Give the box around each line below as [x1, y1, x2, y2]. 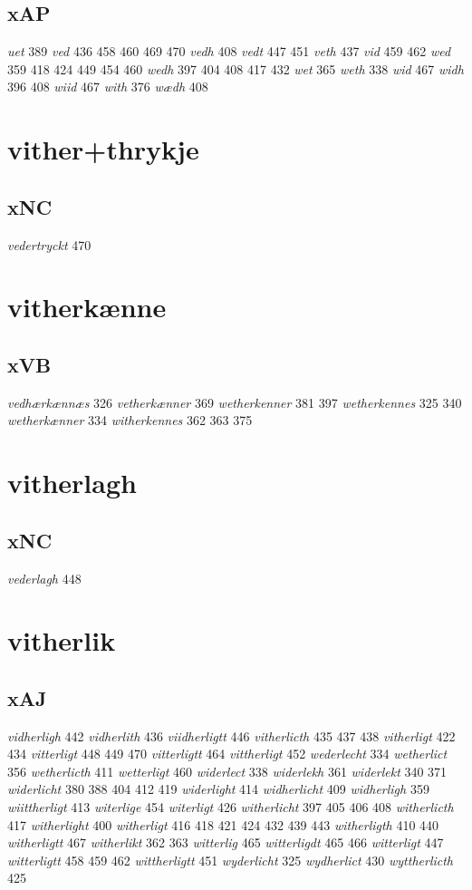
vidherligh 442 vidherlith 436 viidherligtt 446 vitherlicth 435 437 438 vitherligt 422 [7, 726, 456, 745]
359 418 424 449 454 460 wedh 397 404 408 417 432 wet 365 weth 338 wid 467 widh [7, 59, 464, 78]
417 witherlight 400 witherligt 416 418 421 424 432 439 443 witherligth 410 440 [7, 815, 439, 834]
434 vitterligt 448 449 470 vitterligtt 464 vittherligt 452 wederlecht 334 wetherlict [7, 744, 448, 763]
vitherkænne [7, 288, 167, 325]
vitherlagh [7, 464, 137, 501]
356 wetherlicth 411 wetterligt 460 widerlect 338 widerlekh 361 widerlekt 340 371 [7, 761, 448, 780]
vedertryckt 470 [7, 235, 92, 254]
